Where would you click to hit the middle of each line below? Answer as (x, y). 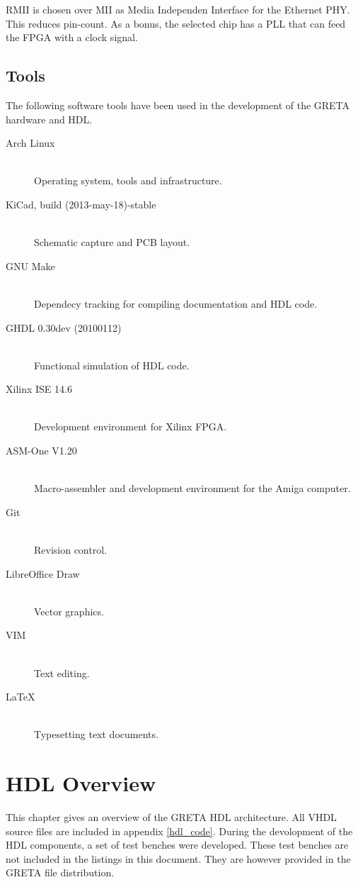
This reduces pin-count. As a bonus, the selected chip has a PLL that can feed (176, 23)
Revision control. (70, 550)
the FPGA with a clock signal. (72, 37)
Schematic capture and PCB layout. (112, 242)
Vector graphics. (69, 611)
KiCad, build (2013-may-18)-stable (81, 204)
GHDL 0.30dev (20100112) (64, 327)
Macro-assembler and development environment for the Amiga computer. (192, 488)
